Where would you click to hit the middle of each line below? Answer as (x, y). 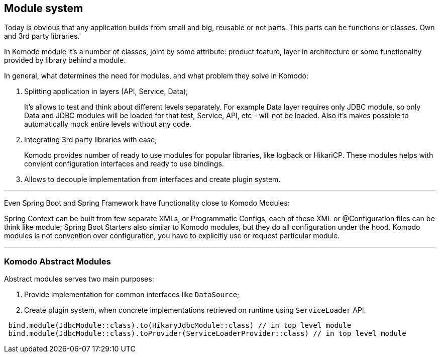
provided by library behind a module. (65, 60)
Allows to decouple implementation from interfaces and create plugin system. (152, 180)
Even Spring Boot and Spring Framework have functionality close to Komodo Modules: (147, 203)
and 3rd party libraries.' (43, 36)
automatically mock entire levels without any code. (108, 124)
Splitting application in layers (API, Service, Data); (106, 92)
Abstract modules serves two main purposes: (79, 279)
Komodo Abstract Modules (58, 261)
